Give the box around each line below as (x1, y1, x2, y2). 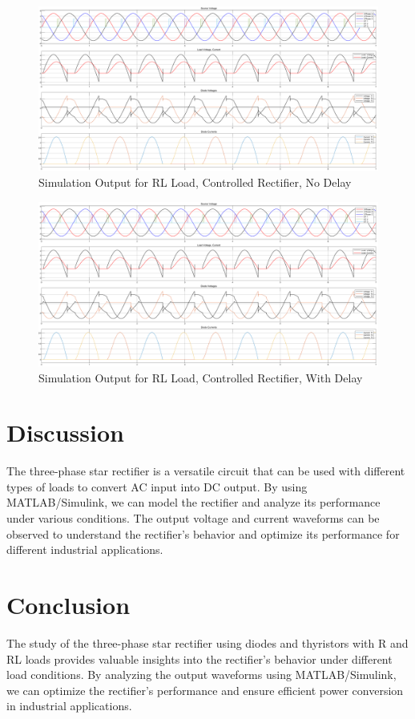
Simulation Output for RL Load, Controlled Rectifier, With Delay (38, 369, 363, 386)
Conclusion (6, 588, 131, 620)
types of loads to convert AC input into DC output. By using (6, 478, 308, 495)
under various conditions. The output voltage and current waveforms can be (6, 510, 380, 527)
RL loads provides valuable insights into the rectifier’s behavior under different (6, 650, 393, 667)
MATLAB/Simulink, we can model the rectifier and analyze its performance (6, 494, 381, 511)
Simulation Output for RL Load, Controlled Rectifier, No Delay (38, 173, 352, 190)
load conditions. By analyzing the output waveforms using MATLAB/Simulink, (6, 666, 397, 683)
